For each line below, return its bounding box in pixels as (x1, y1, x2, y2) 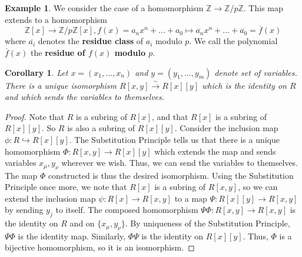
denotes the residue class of (38, 35, 144, 47)
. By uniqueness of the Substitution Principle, (125, 217, 290, 229)
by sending (5, 203, 44, 216)
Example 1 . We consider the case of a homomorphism (5, 2, 204, 14)
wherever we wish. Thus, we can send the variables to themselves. (61, 156, 298, 169)
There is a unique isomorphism (5, 79, 117, 91)
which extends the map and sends (154, 145, 276, 157)
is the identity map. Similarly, (18, 229, 126, 242)
